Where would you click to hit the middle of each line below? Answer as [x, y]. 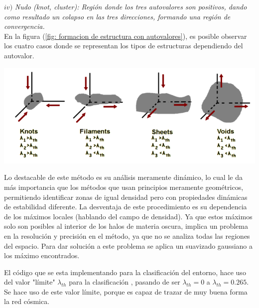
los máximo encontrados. [42, 255]
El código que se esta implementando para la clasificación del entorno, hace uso [125, 272]
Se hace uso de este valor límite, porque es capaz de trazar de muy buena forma [126, 291]
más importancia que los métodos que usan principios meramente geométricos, [124, 187]
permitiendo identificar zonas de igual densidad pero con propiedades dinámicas [126, 197]
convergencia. [24, 26]
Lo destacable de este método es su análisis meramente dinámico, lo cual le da [123, 177]
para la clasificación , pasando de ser [125, 282]
